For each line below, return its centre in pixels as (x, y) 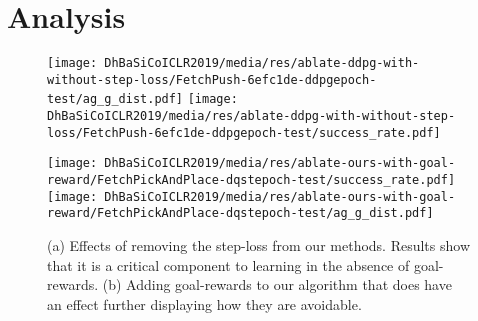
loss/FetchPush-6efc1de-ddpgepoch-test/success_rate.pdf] (244, 132)
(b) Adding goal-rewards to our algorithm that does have (277, 284)
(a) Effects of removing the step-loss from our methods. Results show (259, 245)
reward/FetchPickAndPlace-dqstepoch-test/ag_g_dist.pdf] (240, 213)
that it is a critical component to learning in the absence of (228, 264)
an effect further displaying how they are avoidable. (204, 303)
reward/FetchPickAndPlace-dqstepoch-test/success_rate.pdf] (251, 180)
